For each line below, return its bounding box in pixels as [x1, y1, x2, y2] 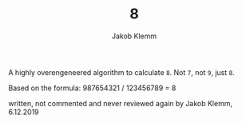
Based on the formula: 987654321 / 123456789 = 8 [8, 83, 177, 93]
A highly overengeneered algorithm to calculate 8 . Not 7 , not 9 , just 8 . [8, 67, 235, 77]
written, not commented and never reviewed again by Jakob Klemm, [8, 98, 233, 108]
